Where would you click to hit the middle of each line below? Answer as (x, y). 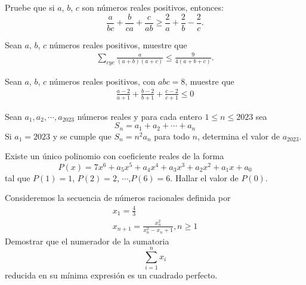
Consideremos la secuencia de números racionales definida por (118, 198)
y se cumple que (82, 136)
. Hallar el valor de (204, 177)
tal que (18, 177)
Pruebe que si (30, 7)
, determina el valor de (238, 136)
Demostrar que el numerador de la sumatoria (87, 241)
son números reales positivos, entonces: (153, 7)
